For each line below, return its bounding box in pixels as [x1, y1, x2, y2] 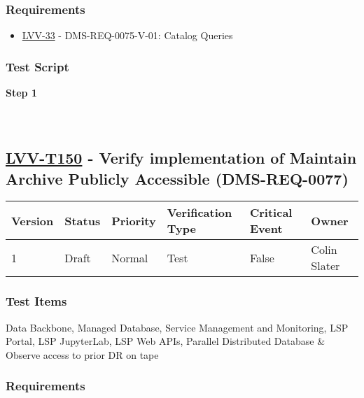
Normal [111, 249, 148, 266]
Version [11, 212, 54, 229]
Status [64, 212, 101, 229]
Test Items [6, 292, 67, 310]
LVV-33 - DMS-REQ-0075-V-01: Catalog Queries [22, 28, 233, 43]
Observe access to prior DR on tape [6, 347, 159, 362]
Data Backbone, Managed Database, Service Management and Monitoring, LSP [6, 320, 349, 334]
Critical [249, 204, 293, 221]
